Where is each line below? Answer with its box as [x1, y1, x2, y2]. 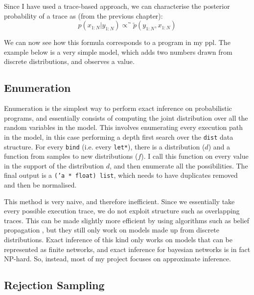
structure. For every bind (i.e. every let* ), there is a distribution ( [4, 141, 205, 151]
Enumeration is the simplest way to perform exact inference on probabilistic [4, 103, 232, 113]
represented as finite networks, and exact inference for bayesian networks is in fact [4, 244, 251, 254]
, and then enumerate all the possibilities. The [110, 160, 248, 170]
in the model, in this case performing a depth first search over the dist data [4, 131, 233, 142]
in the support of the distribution [4, 160, 104, 170]
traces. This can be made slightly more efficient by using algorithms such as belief [4, 215, 250, 225]
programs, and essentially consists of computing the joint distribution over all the [4, 112, 248, 123]
